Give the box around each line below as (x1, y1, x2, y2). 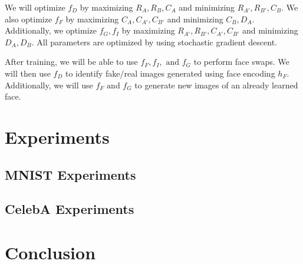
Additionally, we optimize (5, 24, 97, 37)
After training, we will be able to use (5, 55, 138, 68)
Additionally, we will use (5, 78, 93, 91)
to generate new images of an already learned (134, 78, 298, 91)
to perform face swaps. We (193, 55, 289, 68)
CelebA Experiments (5, 200, 134, 218)
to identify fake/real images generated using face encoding (65, 67, 275, 79)
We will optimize (5, 1, 65, 13)
